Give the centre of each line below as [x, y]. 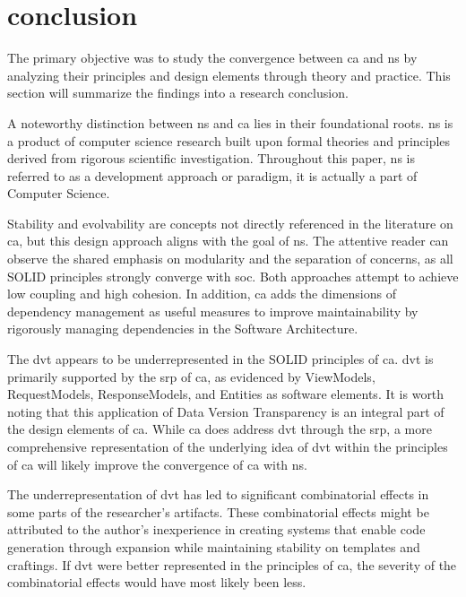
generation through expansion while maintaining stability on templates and [214, 546]
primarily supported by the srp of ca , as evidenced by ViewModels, [191, 376]
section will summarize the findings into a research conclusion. [178, 93]
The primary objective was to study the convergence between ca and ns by [212, 58]
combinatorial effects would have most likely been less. [157, 582]
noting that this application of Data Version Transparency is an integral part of [226, 411]
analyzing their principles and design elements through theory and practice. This [229, 75]
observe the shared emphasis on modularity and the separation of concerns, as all [230, 259]
